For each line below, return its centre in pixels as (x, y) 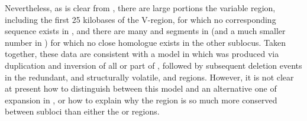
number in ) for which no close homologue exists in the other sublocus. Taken (145, 42)
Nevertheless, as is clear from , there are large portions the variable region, (140, 8)
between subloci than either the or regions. (82, 111)
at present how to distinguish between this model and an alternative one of (141, 88)
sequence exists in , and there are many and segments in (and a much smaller (145, 31)
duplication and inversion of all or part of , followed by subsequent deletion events (153, 65)
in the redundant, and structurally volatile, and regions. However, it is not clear (149, 77)
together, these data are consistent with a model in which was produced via (142, 54)
